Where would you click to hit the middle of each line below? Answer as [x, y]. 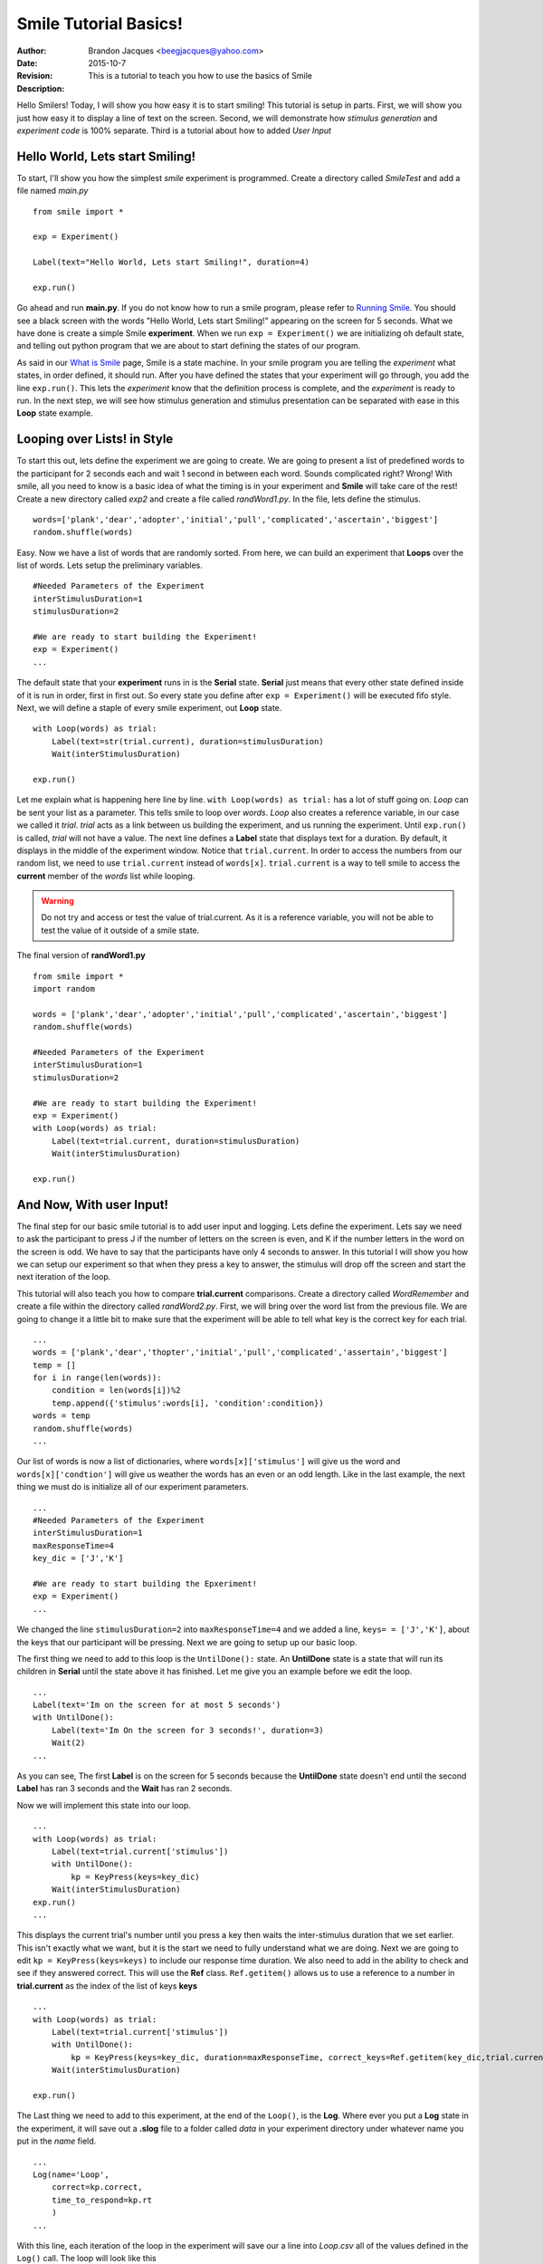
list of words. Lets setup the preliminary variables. [110, 565]
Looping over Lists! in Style [95, 439]
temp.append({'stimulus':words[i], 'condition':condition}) [188, 1403]
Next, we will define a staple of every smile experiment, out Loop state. [149, 707]
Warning [57, 901]
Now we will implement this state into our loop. [104, 1805]
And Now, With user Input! [93, 1204]
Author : [32, 51]
